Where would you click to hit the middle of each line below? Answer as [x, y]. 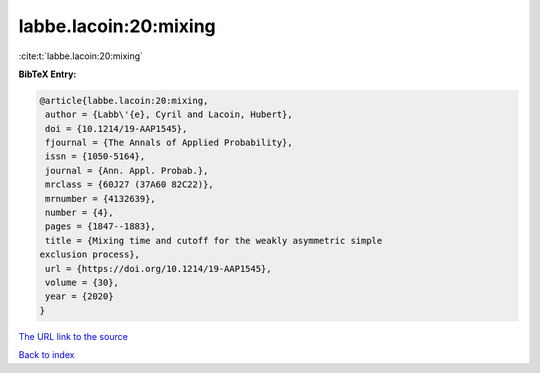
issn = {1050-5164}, [95, 156]
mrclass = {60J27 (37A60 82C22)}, [129, 184]
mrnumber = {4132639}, [101, 198]
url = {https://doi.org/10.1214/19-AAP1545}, [158, 268]
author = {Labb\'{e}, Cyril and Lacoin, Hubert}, [169, 114]
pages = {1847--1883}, [101, 226]
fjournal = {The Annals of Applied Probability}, [169, 143]
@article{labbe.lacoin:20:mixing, [124, 100]
